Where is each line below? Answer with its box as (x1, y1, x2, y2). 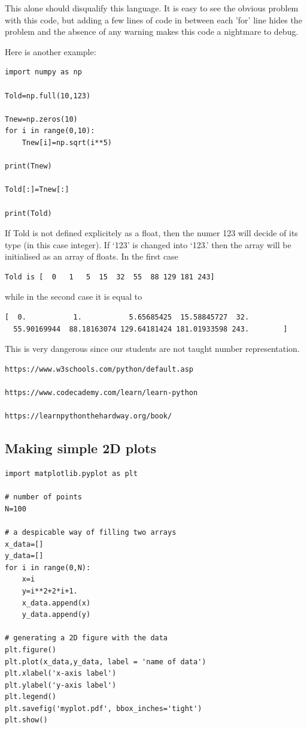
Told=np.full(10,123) (5, 91, 91, 100)
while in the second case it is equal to (5, 290, 142, 303)
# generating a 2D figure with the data (5, 634, 168, 643)
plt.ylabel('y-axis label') (5, 680, 117, 689)
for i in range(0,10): (5, 126, 95, 135)
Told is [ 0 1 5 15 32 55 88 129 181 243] (5, 272, 215, 281)
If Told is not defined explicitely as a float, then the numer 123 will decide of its (5, 227, 298, 239)
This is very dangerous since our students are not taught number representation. (5, 342, 300, 355)
